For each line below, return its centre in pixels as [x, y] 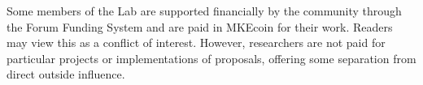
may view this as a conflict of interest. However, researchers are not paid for [196, 42]
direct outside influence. [66, 74]
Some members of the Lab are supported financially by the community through [204, 11]
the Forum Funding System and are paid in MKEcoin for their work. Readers [200, 26]
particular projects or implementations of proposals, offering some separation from [211, 58]
